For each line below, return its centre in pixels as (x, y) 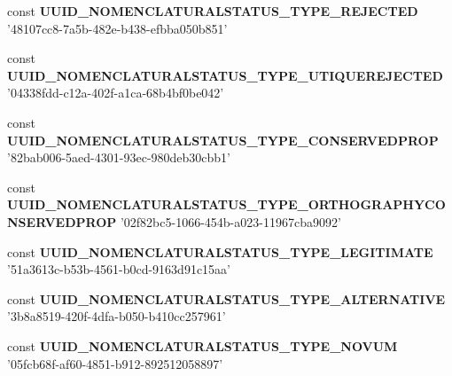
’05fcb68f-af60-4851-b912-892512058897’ (115, 363)
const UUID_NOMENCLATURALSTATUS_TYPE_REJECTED (213, 11)
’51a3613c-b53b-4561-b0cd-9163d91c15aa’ (119, 269)
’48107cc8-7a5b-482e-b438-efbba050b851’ (117, 28)
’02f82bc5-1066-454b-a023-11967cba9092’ (230, 221)
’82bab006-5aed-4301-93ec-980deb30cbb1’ (119, 157)
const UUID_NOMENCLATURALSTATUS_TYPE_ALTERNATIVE (226, 298)
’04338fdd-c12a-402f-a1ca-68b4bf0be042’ (116, 93)
